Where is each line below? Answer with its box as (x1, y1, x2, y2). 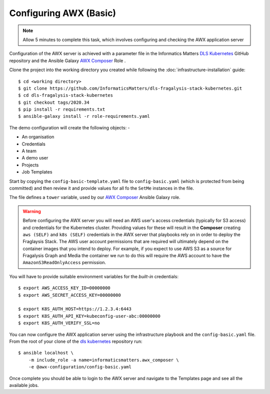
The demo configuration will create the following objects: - (9, 124, 130, 130)
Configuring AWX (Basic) (9, 8, 116, 19)
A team (21, 148, 37, 154)
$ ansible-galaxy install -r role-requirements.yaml (18, 113, 150, 119)
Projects (21, 162, 39, 168)
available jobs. (9, 382, 39, 388)
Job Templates (21, 169, 52, 175)
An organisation (21, 134, 54, 140)
